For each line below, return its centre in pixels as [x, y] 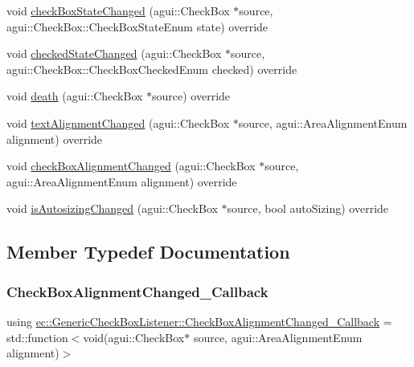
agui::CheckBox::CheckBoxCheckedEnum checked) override [152, 69]
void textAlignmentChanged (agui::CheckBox [118, 122]
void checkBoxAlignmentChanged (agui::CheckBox [131, 166]
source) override [191, 96]
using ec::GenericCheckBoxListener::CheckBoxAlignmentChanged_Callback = [199, 321]
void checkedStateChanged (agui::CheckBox [114, 53]
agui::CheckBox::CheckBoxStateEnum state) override [137, 26]
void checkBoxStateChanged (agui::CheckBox [118, 10]
